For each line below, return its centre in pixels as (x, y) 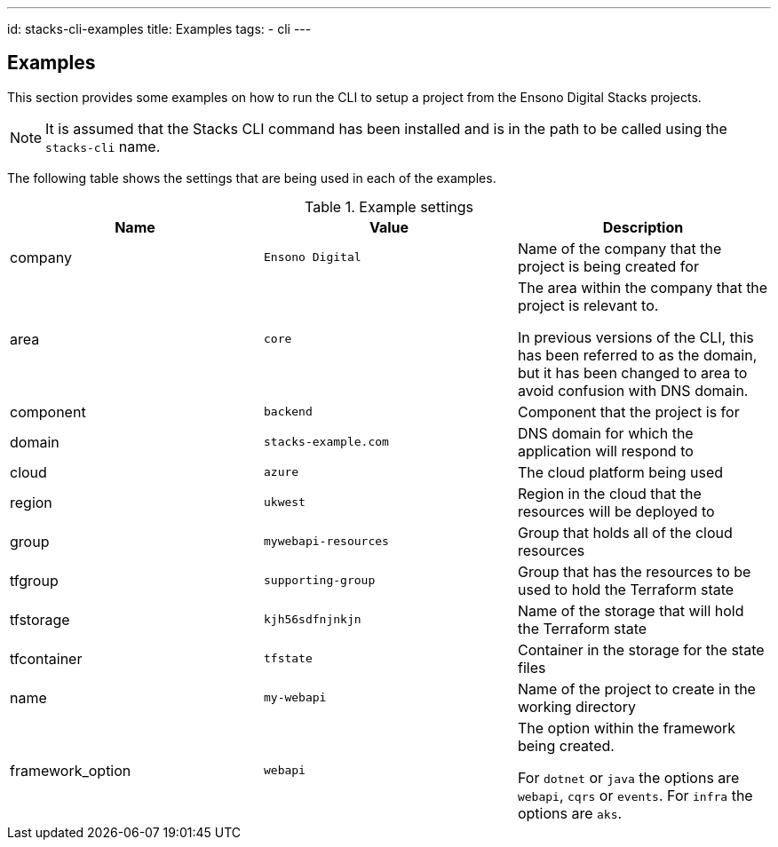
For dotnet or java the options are (628, 777)
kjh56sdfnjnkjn (312, 620)
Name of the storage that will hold (631, 610)
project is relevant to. (588, 305)
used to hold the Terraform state (626, 589)
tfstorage (40, 619)
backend (288, 412)
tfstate (288, 659)
